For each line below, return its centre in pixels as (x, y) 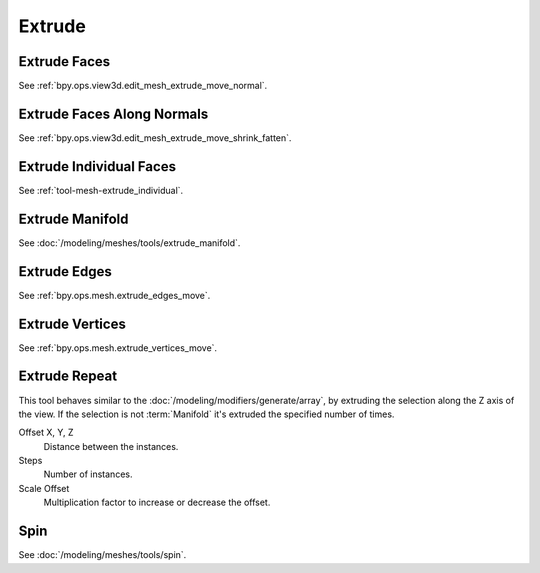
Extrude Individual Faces (97, 166)
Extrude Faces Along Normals (113, 113)
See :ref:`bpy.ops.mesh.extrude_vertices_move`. (118, 347)
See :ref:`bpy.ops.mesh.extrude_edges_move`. (114, 295)
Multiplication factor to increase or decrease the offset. (157, 502)
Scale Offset (44, 488)
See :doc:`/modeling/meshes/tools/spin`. (102, 555)
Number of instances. (88, 474)
